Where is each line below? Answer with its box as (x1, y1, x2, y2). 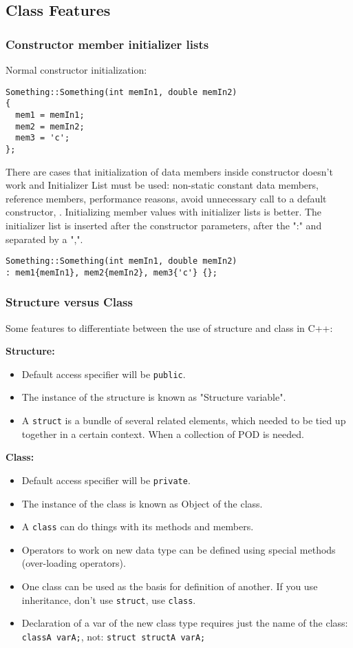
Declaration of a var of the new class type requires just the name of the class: (21, 616, 348, 630)
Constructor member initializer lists (6, 35, 209, 52)
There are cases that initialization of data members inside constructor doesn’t (6, 164, 333, 178)
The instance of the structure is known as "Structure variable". (21, 390, 286, 404)
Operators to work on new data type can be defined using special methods (21, 542, 336, 556)
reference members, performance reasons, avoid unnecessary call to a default (6, 191, 327, 205)
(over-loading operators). (21, 556, 126, 570)
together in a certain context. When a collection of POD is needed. (21, 426, 304, 441)
